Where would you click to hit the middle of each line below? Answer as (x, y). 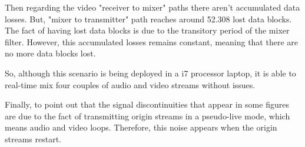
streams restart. (33, 138)
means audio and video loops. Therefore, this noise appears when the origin (141, 127)
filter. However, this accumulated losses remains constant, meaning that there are (151, 41)
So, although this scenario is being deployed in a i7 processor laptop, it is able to (150, 73)
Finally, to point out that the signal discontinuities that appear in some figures (147, 104)
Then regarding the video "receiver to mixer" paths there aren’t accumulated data (152, 7)
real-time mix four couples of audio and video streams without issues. (130, 84)
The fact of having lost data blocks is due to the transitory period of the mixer (147, 30)
